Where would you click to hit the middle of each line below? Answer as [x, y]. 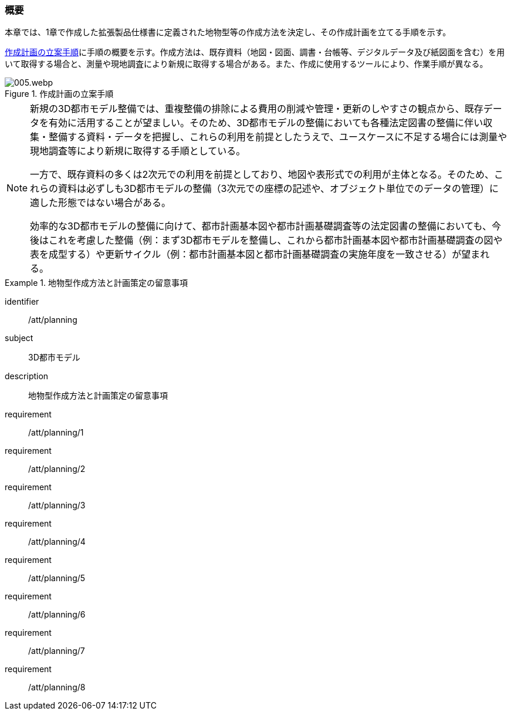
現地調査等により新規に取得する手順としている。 [138, 151]
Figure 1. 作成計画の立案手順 [59, 94]
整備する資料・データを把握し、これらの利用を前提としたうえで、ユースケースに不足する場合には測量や [278, 137]
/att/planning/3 [57, 505]
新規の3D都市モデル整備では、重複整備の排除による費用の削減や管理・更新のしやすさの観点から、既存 [257, 109]
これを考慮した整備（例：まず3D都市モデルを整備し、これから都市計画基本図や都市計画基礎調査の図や [276, 240]
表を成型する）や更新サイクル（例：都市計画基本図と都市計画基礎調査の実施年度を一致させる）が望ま [255, 254]
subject [19, 338]
